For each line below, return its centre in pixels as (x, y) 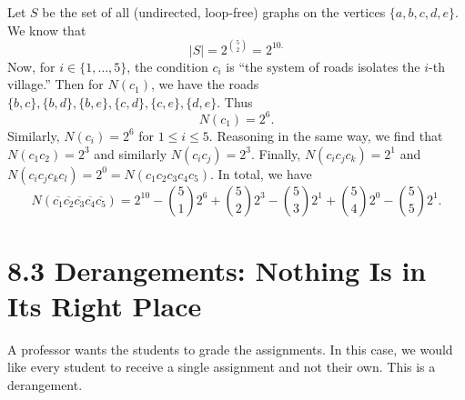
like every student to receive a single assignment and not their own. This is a (222, 367)
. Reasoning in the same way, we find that (326, 135)
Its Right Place (105, 305)
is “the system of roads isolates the (323, 66)
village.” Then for (56, 84)
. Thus (235, 101)
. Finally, (276, 153)
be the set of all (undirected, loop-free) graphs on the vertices (214, 12)
